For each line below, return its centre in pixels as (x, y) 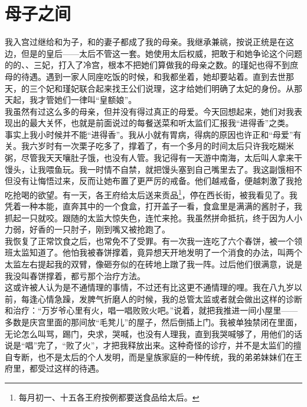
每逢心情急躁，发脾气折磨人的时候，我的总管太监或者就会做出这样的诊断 (161, 298)
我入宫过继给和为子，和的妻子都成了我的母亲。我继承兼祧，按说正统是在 (145, 42)
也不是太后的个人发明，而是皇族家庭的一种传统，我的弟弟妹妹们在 (166, 356)
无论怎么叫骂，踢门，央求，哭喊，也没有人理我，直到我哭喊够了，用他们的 (149, 333)
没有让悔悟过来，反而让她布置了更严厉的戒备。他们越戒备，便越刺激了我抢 (157, 181)
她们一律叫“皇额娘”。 (95, 100)
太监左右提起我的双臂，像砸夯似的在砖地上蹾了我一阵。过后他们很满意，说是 (153, 264)
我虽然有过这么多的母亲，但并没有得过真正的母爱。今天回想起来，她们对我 (149, 111)
